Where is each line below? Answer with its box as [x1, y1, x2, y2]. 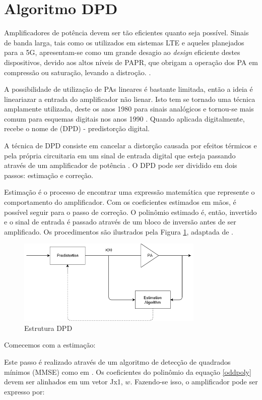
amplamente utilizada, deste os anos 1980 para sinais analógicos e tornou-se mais [4, 103, 254, 114]
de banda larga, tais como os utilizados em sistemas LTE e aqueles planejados [4, 37, 244, 47]
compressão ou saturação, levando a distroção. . [4, 67, 151, 77]
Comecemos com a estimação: [4, 339, 96, 350]
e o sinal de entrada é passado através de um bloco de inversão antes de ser [4, 216, 236, 227]
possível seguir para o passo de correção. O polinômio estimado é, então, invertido [4, 206, 257, 217]
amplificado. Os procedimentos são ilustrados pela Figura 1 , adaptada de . [4, 226, 233, 237]
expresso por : [4, 386, 45, 396]
